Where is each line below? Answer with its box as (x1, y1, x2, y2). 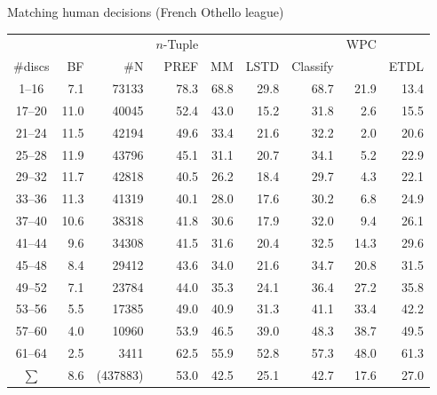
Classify (291, 57, 334, 75)
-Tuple (163, 35, 199, 53)
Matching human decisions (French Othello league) (7, 3, 284, 20)
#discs (13, 57, 50, 75)
